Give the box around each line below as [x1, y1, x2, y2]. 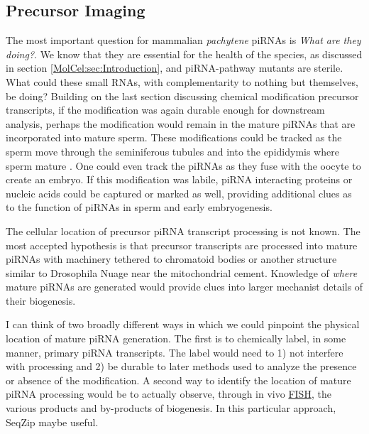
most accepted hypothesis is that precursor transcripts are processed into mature [6, 237, 358, 252]
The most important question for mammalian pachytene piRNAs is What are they [6, 33, 361, 48]
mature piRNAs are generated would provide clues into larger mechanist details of [6, 279, 363, 294]
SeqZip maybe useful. [6, 414, 99, 429]
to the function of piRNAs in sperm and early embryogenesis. [6, 200, 272, 215]
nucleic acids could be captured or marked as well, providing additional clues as [6, 185, 352, 200]
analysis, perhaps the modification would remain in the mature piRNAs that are [6, 116, 356, 131]
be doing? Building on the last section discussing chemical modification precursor [6, 88, 359, 103]
